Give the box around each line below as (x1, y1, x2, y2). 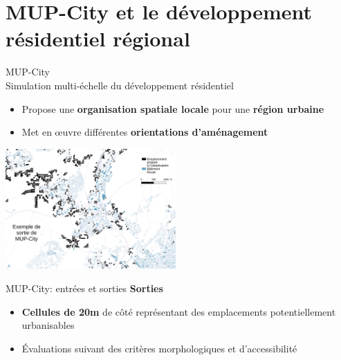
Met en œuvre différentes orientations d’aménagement (21, 125, 268, 139)
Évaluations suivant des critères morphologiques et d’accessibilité (21, 341, 297, 355)
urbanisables (21, 318, 75, 332)
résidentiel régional (6, 24, 190, 53)
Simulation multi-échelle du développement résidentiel (6, 78, 234, 92)
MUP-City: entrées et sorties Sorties (6, 280, 163, 295)
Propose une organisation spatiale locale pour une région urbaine (21, 101, 324, 116)
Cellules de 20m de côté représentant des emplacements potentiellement (21, 304, 336, 318)
